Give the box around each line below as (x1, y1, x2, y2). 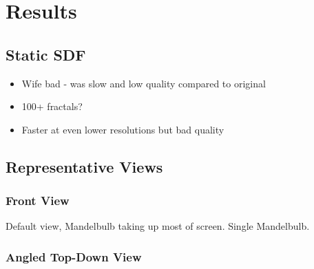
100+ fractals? (21, 99, 83, 114)
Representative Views (6, 155, 163, 177)
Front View (6, 192, 70, 209)
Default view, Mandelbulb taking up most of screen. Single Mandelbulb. (6, 219, 310, 233)
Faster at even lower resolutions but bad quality (21, 122, 224, 136)
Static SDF (6, 43, 86, 65)
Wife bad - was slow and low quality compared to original (21, 76, 266, 90)
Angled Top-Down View (6, 248, 142, 265)
